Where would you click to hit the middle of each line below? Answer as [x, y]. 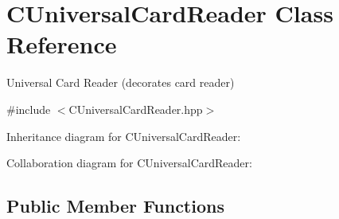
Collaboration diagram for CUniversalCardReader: [129, 163]
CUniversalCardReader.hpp [136, 109]
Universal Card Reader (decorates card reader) [121, 82]
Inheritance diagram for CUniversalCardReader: [124, 136]
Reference [62, 44]
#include [29, 109]
